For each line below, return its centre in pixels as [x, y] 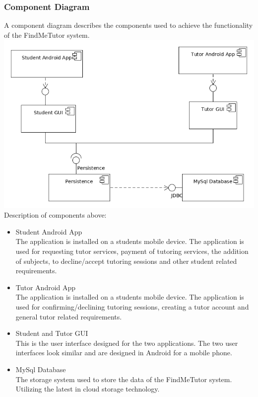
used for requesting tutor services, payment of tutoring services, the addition [132, 251]
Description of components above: [55, 215]
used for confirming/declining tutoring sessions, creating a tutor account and [132, 307]
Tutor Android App [46, 287]
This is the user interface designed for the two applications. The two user [127, 343]
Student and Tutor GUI [52, 333]
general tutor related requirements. [69, 316]
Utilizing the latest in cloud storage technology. [88, 389]
